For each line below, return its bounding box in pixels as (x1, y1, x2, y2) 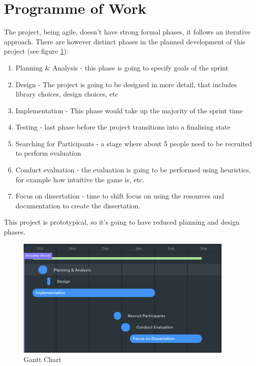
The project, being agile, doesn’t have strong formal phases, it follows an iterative (4, 27, 251, 37)
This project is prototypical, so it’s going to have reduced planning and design (4, 217, 240, 227)
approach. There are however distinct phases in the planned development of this (4, 36, 246, 46)
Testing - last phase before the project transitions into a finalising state (15, 122, 231, 132)
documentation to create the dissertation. (15, 200, 140, 210)
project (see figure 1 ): (4, 46, 68, 56)
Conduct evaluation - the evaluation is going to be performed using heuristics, (15, 165, 251, 175)
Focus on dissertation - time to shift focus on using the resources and (15, 191, 224, 201)
